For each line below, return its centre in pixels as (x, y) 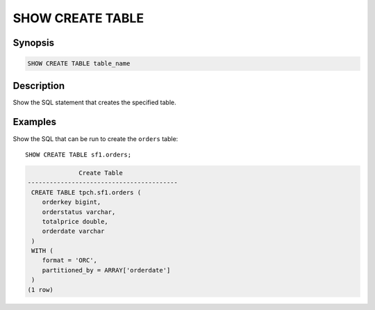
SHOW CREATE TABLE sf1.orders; (78, 154)
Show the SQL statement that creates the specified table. (94, 102)
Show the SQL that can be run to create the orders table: (95, 138)
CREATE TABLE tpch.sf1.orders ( (86, 192)
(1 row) (40, 289)
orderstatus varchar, (79, 212)
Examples (35, 122)
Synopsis (34, 43)
